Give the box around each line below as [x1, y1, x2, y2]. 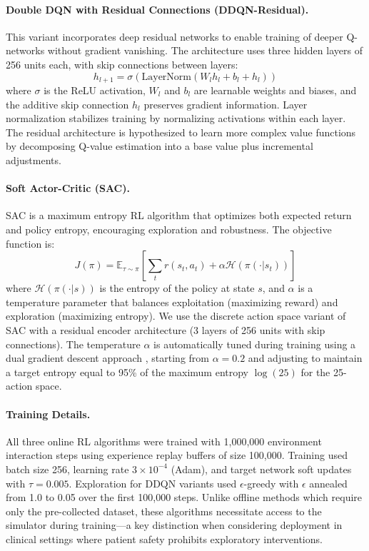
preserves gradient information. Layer [143, 96, 308, 111]
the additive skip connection [6, 96, 129, 111]
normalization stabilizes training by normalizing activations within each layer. [6, 111, 346, 126]
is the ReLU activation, [44, 83, 146, 98]
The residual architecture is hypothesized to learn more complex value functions [6, 124, 356, 139]
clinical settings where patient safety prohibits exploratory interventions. [6, 531, 323, 546]
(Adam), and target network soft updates [171, 461, 352, 476]
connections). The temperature [6, 336, 141, 351]
